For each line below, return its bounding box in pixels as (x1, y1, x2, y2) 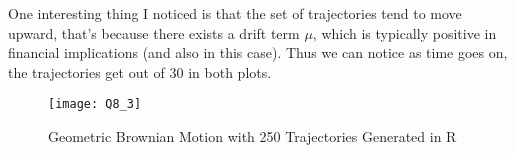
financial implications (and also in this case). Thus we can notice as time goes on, (8, 42, 508, 63)
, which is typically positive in (312, 22, 497, 43)
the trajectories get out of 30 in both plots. (8, 61, 272, 82)
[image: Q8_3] (48, 97, 142, 112)
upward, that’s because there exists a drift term (8, 22, 300, 43)
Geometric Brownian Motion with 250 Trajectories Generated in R (48, 126, 457, 147)
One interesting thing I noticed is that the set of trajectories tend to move (8, 3, 462, 23)
